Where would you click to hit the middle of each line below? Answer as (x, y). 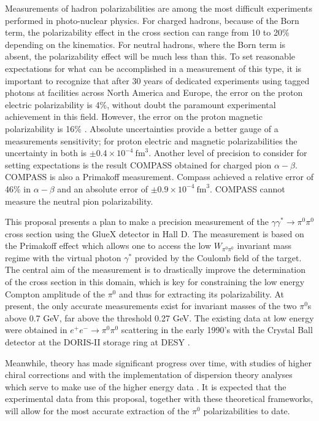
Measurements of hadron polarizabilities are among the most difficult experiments (159, 8)
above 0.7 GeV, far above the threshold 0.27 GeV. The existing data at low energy (159, 317)
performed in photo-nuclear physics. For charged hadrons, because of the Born (152, 20)
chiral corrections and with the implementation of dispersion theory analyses (149, 375)
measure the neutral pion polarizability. (79, 201)
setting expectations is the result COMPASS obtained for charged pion (138, 164)
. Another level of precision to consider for (228, 153)
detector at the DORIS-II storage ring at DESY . (98, 342)
